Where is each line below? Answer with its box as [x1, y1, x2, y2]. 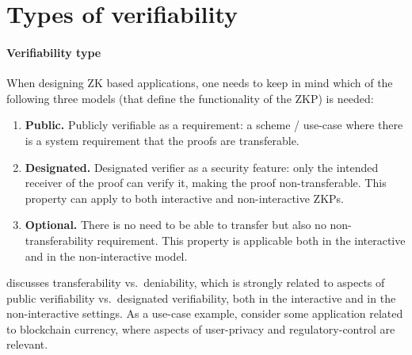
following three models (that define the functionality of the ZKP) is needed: [6, 90, 374, 106]
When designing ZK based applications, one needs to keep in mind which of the [6, 74, 393, 91]
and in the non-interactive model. [25, 247, 188, 264]
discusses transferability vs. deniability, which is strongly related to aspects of [6, 274, 385, 291]
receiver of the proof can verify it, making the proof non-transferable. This [25, 174, 387, 191]
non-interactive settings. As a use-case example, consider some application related [6, 305, 403, 322]
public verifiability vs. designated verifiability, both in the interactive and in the [6, 289, 396, 306]
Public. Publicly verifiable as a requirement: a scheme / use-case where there [25, 116, 403, 133]
